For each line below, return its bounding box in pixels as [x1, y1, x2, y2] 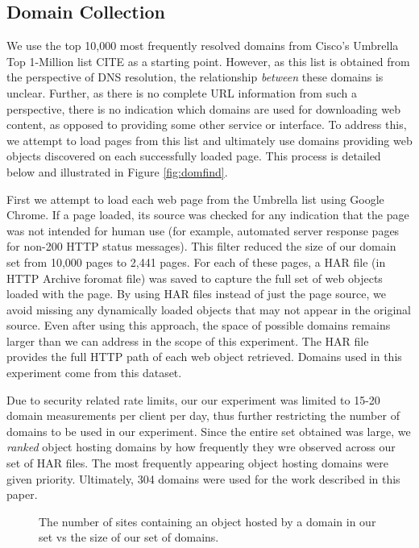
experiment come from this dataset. [6, 364, 182, 381]
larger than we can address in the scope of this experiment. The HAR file [6, 332, 369, 349]
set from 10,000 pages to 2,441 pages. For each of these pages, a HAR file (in [6, 253, 386, 270]
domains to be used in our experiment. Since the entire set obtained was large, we [6, 422, 411, 439]
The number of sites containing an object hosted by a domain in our [39, 513, 376, 529]
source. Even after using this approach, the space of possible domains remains [6, 317, 391, 334]
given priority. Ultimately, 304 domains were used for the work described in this [6, 470, 400, 487]
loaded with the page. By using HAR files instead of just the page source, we [6, 285, 386, 302]
